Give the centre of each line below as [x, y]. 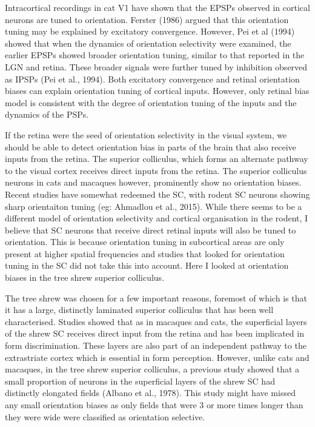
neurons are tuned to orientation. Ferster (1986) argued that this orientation [147, 19]
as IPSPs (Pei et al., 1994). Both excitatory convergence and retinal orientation [152, 79]
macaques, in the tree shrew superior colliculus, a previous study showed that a [152, 369]
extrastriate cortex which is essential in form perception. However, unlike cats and [157, 357]
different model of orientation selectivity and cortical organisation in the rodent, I [157, 218]
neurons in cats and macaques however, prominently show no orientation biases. [153, 182]
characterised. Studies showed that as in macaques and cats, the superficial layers [156, 321]
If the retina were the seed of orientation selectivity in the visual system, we [146, 134]
